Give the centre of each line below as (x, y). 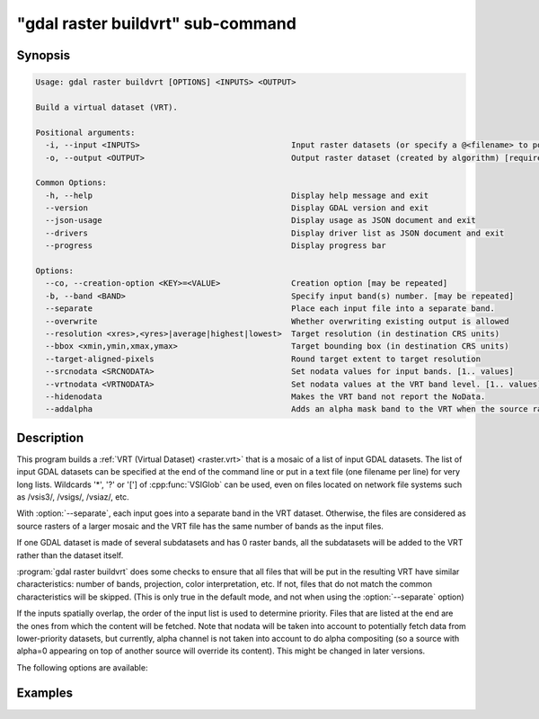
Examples (45, 693)
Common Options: (71, 183)
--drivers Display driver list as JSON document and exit (275, 233)
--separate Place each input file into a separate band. (270, 309)
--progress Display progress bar (216, 246)
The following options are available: (82, 667)
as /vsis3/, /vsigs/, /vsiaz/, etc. (73, 497)
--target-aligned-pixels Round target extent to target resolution (263, 359)
